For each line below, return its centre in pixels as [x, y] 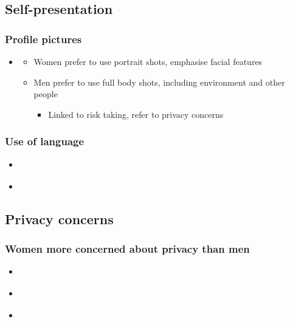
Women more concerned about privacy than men [127, 248]
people [46, 94]
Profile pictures [43, 39]
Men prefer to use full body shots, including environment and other [159, 82]
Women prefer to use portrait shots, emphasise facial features [148, 61]
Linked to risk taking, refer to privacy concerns [136, 114]
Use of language [45, 141]
